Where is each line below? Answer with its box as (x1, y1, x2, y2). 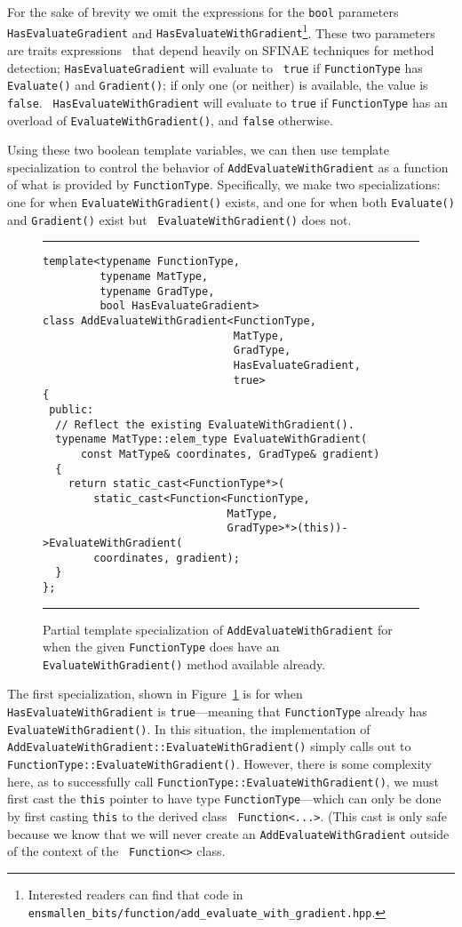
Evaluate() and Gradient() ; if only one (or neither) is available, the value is (7, 76, 428, 94)
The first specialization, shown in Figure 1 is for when (7, 684, 303, 703)
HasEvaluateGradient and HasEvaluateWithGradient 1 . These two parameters (7, 20, 435, 42)
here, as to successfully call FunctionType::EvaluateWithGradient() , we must (7, 771, 439, 790)
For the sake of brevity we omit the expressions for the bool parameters (7, 3, 399, 20)
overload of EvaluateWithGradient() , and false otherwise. (7, 110, 333, 129)
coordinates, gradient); (93, 551, 240, 564)
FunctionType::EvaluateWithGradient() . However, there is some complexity (7, 755, 433, 773)
